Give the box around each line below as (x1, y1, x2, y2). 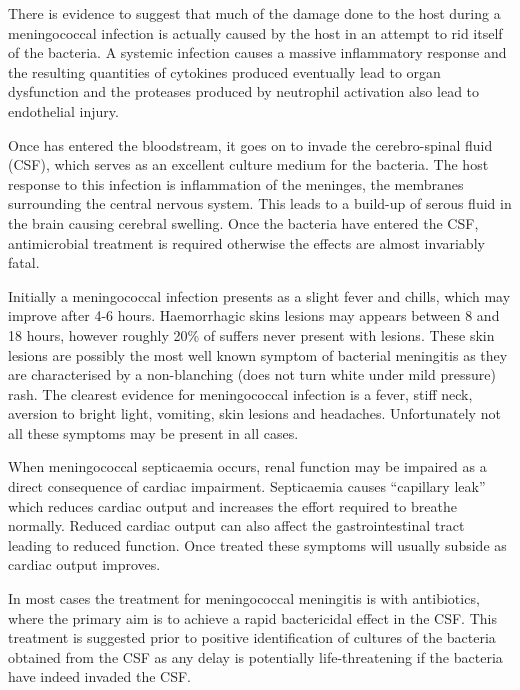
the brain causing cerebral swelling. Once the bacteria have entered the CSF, (8, 212, 479, 233)
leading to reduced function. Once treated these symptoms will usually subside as (8, 534, 507, 555)
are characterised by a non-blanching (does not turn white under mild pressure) (8, 364, 496, 385)
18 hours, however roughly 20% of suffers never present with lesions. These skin (8, 324, 495, 345)
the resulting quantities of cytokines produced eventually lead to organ (8, 61, 441, 82)
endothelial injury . (8, 100, 119, 121)
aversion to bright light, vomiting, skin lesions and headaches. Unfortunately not (8, 403, 501, 424)
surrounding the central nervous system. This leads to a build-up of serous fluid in (8, 193, 512, 214)
